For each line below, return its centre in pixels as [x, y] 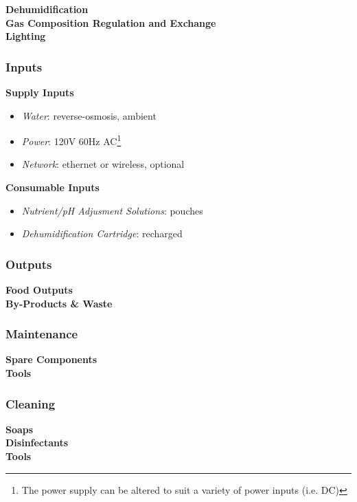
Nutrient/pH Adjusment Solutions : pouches [112, 210]
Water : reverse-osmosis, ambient [89, 115]
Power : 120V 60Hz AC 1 [71, 140]
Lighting [26, 36]
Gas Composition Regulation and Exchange [111, 22]
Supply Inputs [40, 92]
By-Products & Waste [59, 303]
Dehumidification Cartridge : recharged [102, 233]
